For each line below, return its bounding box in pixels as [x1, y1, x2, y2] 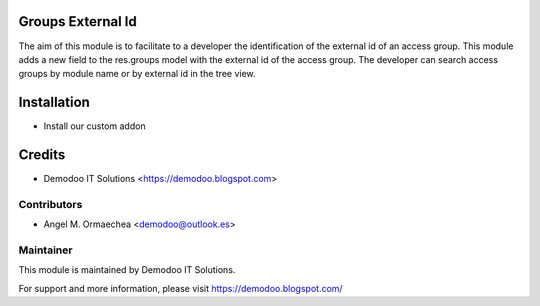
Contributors [18, 197, 83, 211]
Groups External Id [18, 13, 137, 30]
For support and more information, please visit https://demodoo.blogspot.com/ [18, 282, 344, 294]
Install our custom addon [43, 120, 146, 132]
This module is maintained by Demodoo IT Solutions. [18, 264, 236, 276]
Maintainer [18, 243, 73, 257]
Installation [18, 94, 90, 111]
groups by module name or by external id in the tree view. [18, 68, 256, 80]
